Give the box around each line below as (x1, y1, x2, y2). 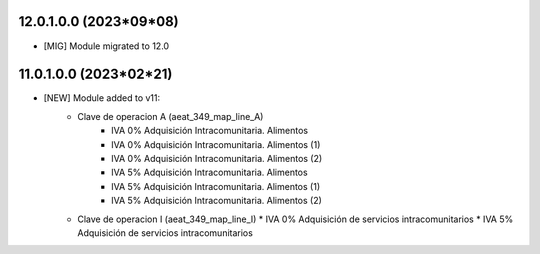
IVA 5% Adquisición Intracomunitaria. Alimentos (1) (111, 180, 320, 192)
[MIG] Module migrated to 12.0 (43, 40, 170, 52)
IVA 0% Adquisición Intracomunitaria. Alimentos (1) (111, 138, 321, 150)
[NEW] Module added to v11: (43, 92, 161, 104)
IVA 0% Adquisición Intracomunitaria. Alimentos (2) (111, 152, 323, 164)
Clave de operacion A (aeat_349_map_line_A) (77, 110, 264, 122)
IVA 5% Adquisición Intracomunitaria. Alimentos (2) (111, 195, 322, 207)
